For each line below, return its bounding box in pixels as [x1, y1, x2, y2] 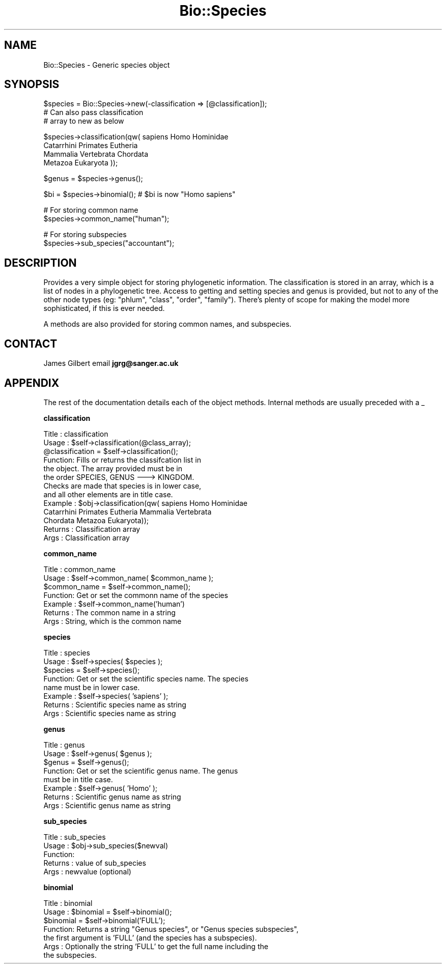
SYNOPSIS [4, 78, 60, 91]
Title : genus [43, 740, 85, 749]
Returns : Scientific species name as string [43, 700, 186, 709]
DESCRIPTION [4, 256, 77, 269]
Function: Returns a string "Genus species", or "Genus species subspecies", [43, 924, 299, 933]
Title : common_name [43, 564, 116, 574]
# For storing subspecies [43, 230, 127, 239]
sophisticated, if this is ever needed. [43, 304, 165, 313]
